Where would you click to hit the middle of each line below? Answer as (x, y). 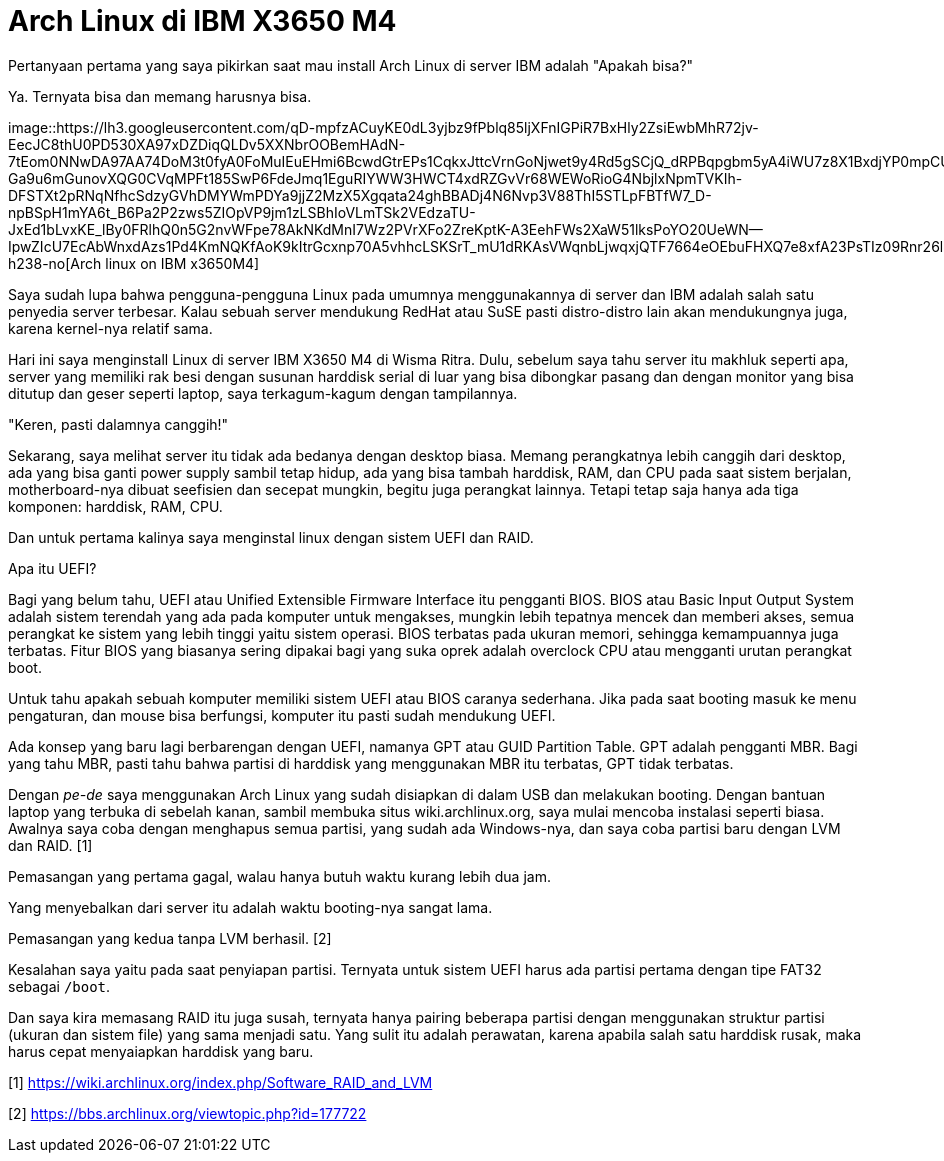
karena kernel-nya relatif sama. (110, 328)
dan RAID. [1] (50, 845)
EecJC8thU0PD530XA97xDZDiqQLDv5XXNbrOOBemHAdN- (207, 144)
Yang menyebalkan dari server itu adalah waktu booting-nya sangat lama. (250, 907)
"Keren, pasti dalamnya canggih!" (118, 424)
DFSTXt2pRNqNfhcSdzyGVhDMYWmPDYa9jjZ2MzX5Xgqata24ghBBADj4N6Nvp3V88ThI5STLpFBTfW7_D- (360, 195)
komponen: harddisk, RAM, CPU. (115, 506)
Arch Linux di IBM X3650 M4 (202, 21)
